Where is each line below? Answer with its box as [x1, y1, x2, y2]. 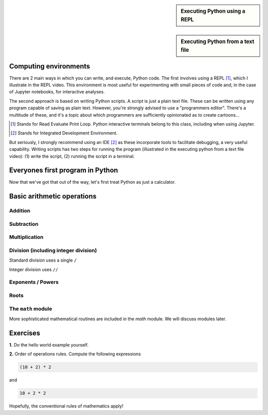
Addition [9, 207, 31, 214]
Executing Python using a [181, 8, 246, 14]
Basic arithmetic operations [9, 192, 97, 201]
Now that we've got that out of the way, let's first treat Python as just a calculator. [9, 179, 176, 185]
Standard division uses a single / [9, 257, 77, 263]
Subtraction [9, 220, 39, 227]
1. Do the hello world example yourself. [9, 342, 89, 347]
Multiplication [9, 234, 44, 241]
